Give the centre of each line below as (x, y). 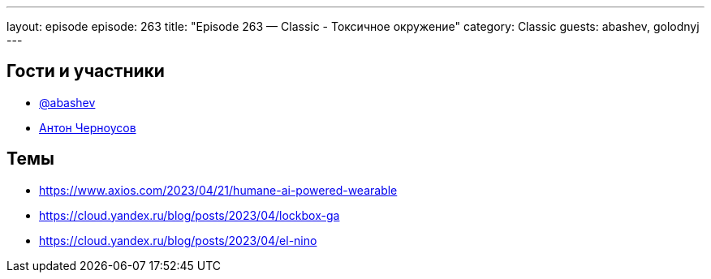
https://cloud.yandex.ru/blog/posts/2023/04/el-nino (178, 240)
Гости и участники (86, 71)
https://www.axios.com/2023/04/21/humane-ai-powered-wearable (218, 190)
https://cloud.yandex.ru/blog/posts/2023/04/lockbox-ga (190, 215)
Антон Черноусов (88, 127)
